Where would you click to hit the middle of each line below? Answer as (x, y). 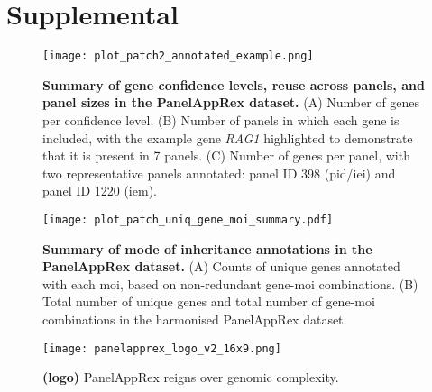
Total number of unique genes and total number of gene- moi (209, 301)
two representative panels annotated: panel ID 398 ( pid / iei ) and (219, 173)
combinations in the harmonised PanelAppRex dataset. (195, 319)
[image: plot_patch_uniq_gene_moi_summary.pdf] (188, 219)
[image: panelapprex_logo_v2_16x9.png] (162, 348)
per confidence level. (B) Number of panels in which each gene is (221, 119)
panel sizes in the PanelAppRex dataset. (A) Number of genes (231, 102)
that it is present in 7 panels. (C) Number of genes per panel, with (226, 155)
